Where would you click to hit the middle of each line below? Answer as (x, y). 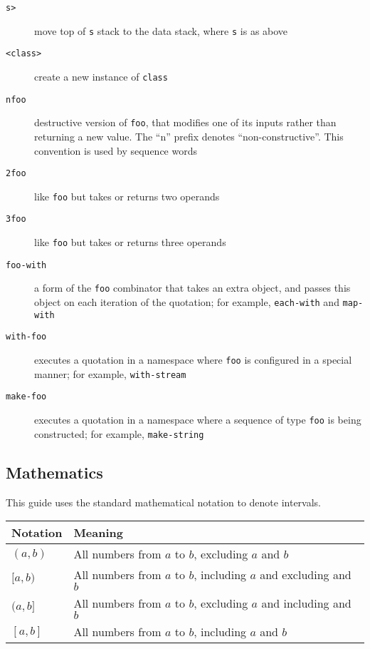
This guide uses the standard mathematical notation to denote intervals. (164, 502)
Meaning (98, 533)
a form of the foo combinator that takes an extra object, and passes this (192, 288)
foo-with (26, 265)
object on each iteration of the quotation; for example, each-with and (187, 302)
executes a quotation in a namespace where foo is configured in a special (193, 360)
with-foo (26, 337)
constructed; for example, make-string (119, 433)
